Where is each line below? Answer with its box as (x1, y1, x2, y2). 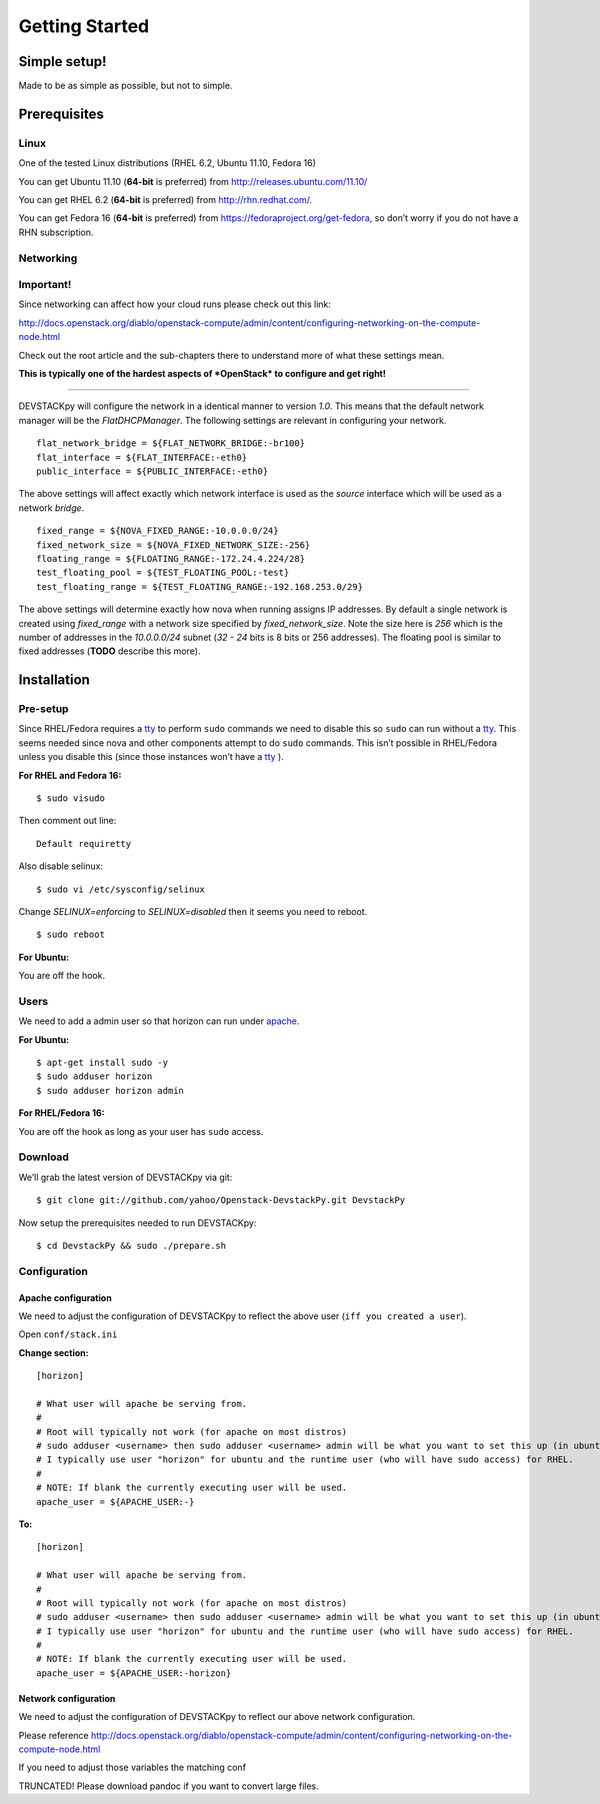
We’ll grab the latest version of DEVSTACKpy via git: (18, 1171, 233, 1183)
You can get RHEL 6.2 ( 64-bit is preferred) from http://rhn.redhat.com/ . (18, 194, 313, 205)
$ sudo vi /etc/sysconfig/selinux (36, 883, 205, 895)
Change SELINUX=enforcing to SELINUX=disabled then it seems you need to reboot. (18, 905, 368, 917)
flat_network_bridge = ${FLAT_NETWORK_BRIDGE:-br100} (36, 438, 305, 449)
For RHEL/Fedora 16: (18, 1107, 105, 1119)
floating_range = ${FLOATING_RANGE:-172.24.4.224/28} (36, 553, 305, 564)
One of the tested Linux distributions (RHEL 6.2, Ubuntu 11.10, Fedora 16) (18, 157, 317, 169)
